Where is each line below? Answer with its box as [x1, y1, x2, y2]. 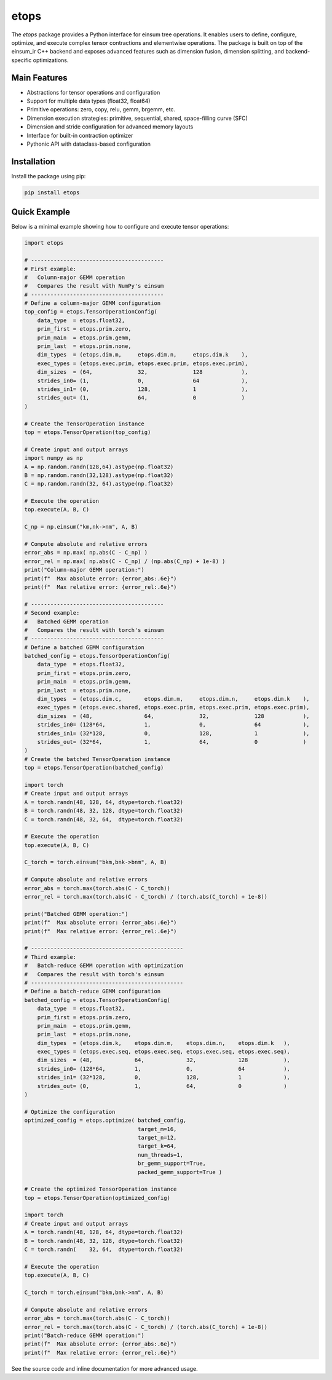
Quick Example [11, 207, 71, 218]
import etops [24, 240, 64, 246]
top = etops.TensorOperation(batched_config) [24, 764, 164, 771]
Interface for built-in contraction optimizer [26, 132, 133, 139]
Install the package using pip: [11, 172, 86, 179]
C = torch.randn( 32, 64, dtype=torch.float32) [24, 1246, 184, 1253]
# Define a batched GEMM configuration [24, 644, 144, 651]
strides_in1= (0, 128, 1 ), [37, 385, 248, 393]
